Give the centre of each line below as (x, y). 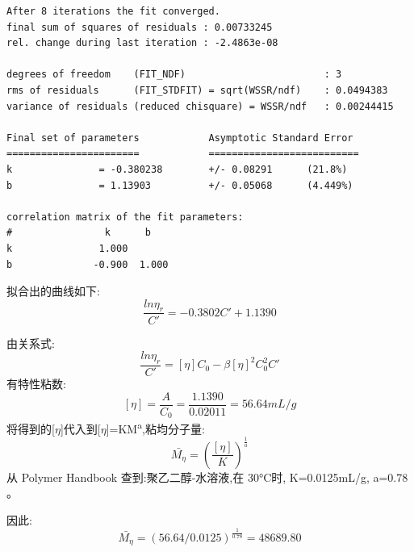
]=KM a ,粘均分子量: (155, 427)
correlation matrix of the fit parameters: (125, 217)
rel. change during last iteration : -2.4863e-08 (142, 43)
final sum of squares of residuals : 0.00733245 (140, 27)
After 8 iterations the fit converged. (113, 11)
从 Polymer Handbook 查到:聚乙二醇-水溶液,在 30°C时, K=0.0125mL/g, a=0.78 (207, 477)
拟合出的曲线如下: (53, 291)
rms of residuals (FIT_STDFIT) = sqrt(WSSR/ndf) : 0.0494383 (197, 90)
